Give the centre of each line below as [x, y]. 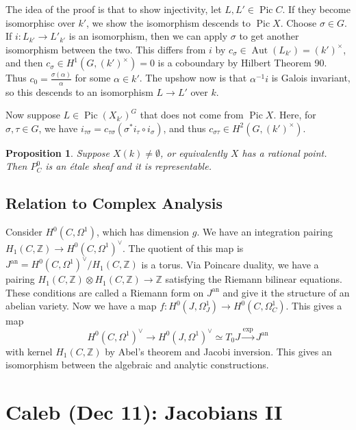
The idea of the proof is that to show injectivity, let [114, 9]
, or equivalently [193, 152]
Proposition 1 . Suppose [58, 152]
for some [93, 78]
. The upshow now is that [193, 78]
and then [24, 63]
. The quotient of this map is [183, 248]
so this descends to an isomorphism [79, 91]
